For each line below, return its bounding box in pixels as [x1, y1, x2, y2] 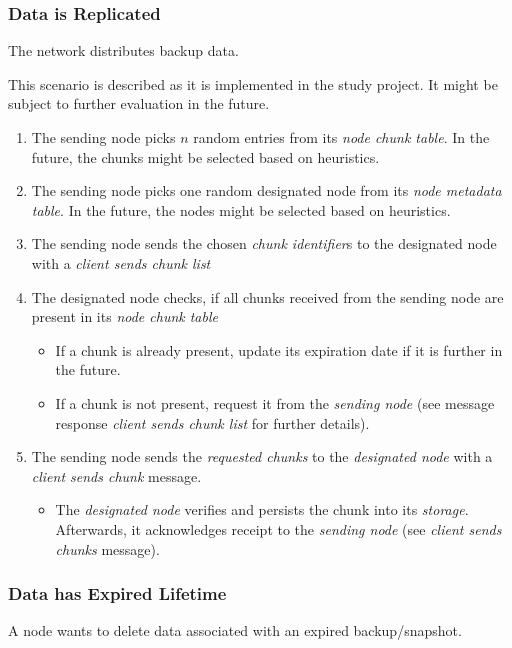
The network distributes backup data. [8, 40, 239, 61]
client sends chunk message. [31, 465, 202, 486]
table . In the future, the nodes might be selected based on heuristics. [31, 199, 451, 220]
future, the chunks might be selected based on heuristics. [31, 146, 380, 167]
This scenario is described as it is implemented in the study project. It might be [8, 73, 498, 94]
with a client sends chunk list [31, 252, 211, 273]
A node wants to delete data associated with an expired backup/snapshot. [8, 620, 462, 641]
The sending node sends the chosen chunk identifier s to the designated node [31, 233, 497, 254]
